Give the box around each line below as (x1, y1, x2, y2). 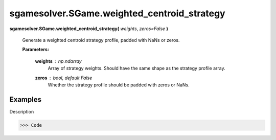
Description (9, 108, 34, 114)
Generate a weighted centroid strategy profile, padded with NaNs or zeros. (22, 37, 180, 43)
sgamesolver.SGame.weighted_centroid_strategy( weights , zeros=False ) (9, 26, 169, 32)
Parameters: (22, 46, 50, 53)
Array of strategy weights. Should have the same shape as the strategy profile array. (48, 65, 226, 72)
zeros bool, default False (35, 75, 93, 81)
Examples (9, 95, 42, 104)
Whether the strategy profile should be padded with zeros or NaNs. (48, 82, 190, 88)
